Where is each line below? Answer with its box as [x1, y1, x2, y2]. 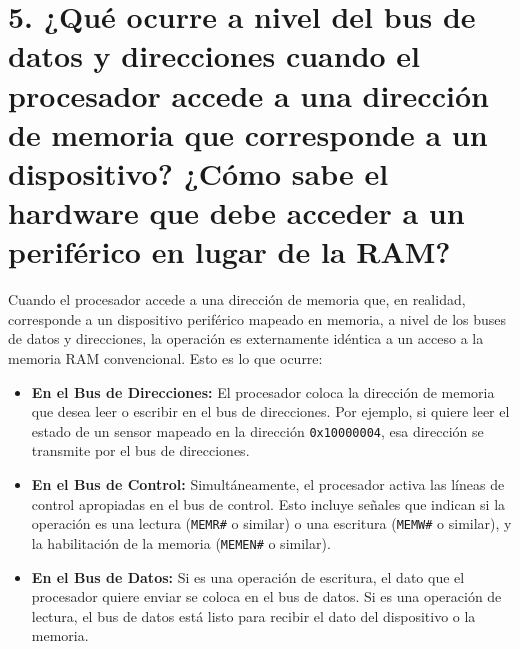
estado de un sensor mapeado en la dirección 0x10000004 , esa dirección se [31, 420, 484, 441]
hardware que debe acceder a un [8, 192, 465, 233]
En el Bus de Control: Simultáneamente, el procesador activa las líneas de [31, 474, 505, 495]
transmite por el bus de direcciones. [31, 440, 250, 461]
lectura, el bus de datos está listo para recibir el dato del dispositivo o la [31, 605, 476, 626]
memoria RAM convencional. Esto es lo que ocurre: [8, 348, 323, 369]
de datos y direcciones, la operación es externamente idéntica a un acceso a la [8, 328, 484, 349]
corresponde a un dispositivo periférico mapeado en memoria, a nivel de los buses [8, 308, 507, 329]
